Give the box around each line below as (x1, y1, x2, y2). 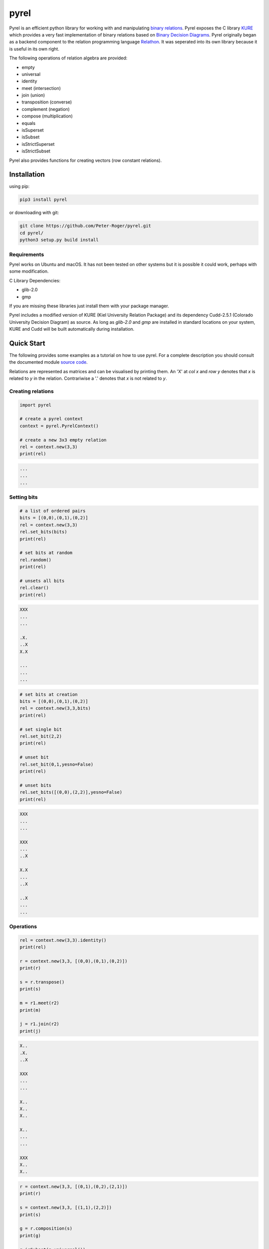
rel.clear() (19, 585, 49, 591)
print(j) (19, 1028, 41, 1034)
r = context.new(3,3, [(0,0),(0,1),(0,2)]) (19, 958, 128, 964)
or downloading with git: (9, 210, 59, 216)
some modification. (9, 268, 49, 274)
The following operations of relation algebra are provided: (9, 55, 128, 61)
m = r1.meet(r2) (19, 1000, 60, 1006)
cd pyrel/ (19, 230, 44, 236)
